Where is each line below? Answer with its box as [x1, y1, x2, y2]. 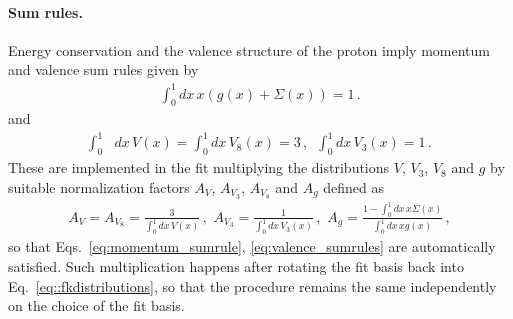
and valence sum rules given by [8, 59, 199, 80]
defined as [323, 176, 385, 197]
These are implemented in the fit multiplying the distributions [8, 157, 390, 178]
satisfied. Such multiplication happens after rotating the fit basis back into [8, 255, 464, 276]
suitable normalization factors [8, 176, 190, 197]
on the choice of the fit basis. [8, 295, 185, 316]
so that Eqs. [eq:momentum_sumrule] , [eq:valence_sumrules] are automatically [8, 236, 496, 257]
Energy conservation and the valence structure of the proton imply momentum [8, 39, 490, 60]
